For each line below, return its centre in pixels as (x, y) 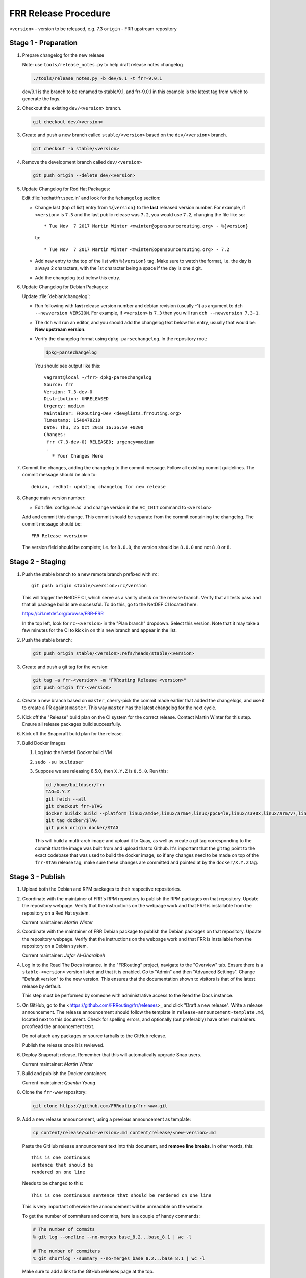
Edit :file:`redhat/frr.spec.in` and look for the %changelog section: (91, 198)
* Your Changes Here (78, 456)
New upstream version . (60, 329)
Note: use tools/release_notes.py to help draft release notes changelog (103, 64)
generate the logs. (41, 99)
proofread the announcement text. (58, 1026)
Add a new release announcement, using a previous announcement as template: (107, 1119)
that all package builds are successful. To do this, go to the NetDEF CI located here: (110, 604)
